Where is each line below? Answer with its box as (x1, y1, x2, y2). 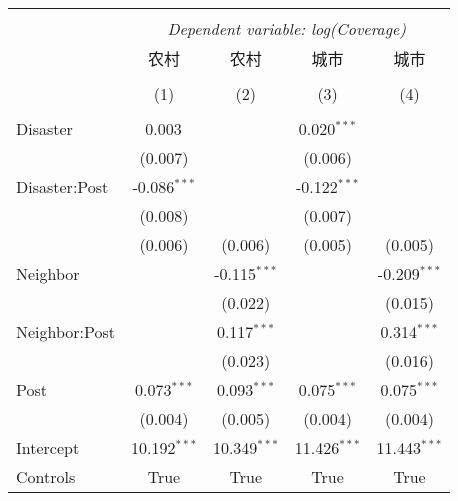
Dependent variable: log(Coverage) (167, 17, 407, 40)
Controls (16, 465, 76, 488)
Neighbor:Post (16, 320, 116, 343)
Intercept (16, 436, 80, 459)
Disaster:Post (16, 175, 109, 198)
